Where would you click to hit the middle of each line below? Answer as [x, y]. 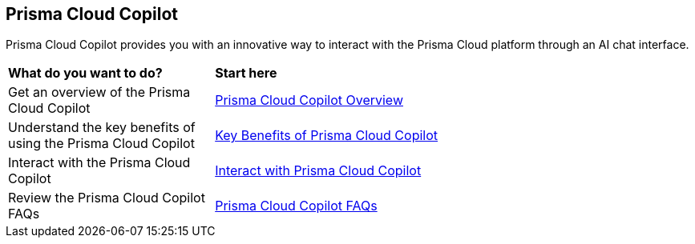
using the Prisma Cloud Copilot [101, 144]
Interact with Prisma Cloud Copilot [318, 171]
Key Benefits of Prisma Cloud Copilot [327, 136]
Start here [246, 73]
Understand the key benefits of [102, 128]
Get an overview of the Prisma [99, 92]
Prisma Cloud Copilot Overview [309, 100]
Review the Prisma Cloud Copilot [107, 198]
